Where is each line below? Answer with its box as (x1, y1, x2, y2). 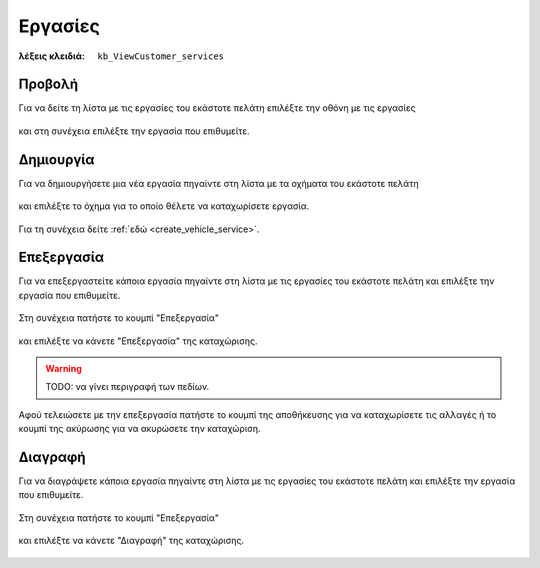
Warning (45, 363, 82, 374)
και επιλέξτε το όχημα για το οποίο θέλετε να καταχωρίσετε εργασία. (18, 200, 310, 212)
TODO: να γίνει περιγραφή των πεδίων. (45, 381, 210, 393)
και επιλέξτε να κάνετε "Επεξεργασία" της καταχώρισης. (18, 335, 258, 347)
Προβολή (18, 76, 79, 93)
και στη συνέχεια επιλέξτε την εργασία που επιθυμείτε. (18, 125, 250, 137)
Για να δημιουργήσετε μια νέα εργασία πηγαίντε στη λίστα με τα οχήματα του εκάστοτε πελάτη (18, 177, 419, 189)
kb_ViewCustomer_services (97, 50, 225, 62)
